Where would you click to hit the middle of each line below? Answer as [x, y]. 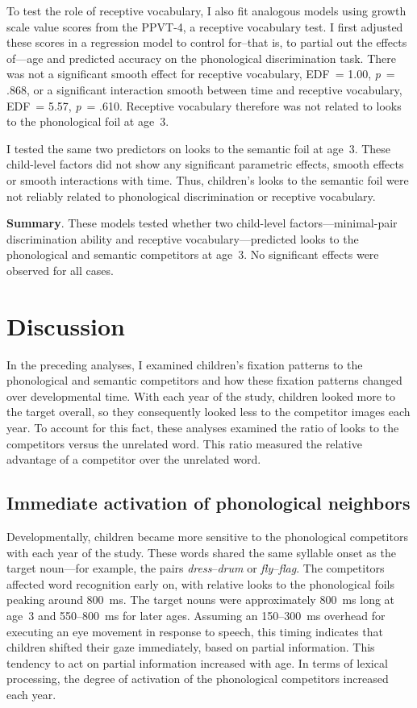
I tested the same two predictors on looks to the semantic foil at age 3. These [199, 148]
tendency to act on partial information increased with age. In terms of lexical [197, 662]
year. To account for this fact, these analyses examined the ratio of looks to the [203, 427]
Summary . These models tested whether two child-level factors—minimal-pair [202, 223]
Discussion [66, 325]
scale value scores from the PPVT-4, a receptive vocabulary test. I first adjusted [205, 26]
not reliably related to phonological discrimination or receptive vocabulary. [191, 196]
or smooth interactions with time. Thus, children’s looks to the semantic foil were [208, 179]
